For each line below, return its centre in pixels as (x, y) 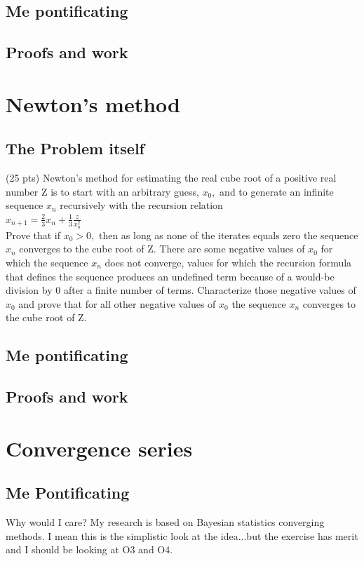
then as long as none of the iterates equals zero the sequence (228, 235)
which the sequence (47, 262)
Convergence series (99, 448)
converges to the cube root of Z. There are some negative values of (162, 249)
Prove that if (33, 235)
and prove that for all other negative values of (117, 303)
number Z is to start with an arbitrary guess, (102, 191)
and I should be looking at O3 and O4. (89, 549)
